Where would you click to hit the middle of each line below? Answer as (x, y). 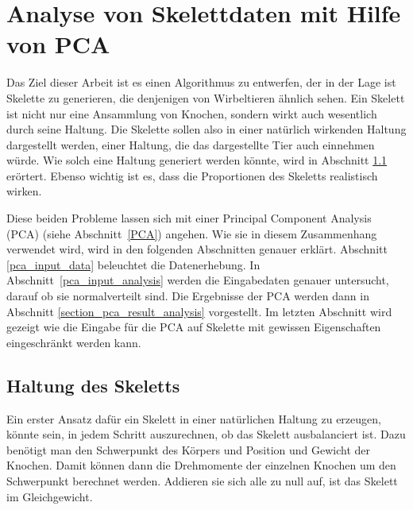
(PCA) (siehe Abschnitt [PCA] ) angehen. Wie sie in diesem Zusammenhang (192, 233)
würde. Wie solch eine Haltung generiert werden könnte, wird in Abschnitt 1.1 (197, 160)
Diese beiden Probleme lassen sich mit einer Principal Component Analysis (189, 218)
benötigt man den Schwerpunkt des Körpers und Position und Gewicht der (189, 449)
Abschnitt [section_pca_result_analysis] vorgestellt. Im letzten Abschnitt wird (199, 311)
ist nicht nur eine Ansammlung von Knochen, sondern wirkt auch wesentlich (192, 113)
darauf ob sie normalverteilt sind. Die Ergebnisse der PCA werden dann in (188, 296)
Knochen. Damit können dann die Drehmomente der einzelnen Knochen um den (201, 465)
